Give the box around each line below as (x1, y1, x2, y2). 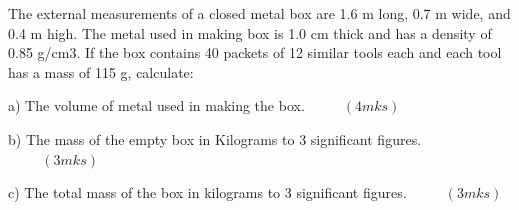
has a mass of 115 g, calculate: (8, 61, 194, 82)
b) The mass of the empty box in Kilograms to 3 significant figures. (8, 128, 422, 149)
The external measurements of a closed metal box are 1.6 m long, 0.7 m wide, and (8, 3, 511, 23)
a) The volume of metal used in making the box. (8, 95, 305, 116)
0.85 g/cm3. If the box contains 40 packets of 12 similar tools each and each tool (8, 42, 502, 63)
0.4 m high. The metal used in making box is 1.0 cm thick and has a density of (8, 22, 492, 43)
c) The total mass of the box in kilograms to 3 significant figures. (8, 182, 407, 203)
